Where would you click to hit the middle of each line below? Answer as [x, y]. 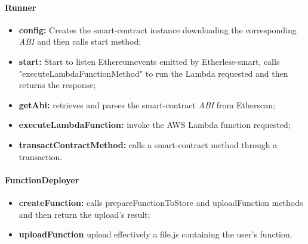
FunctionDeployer [42, 179]
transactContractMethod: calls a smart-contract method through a [148, 144]
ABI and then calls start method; [80, 41]
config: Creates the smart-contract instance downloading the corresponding [158, 29]
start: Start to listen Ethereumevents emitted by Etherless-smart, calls [149, 61]
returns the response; [57, 85]
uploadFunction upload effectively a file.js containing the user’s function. [155, 234]
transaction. [41, 156]
